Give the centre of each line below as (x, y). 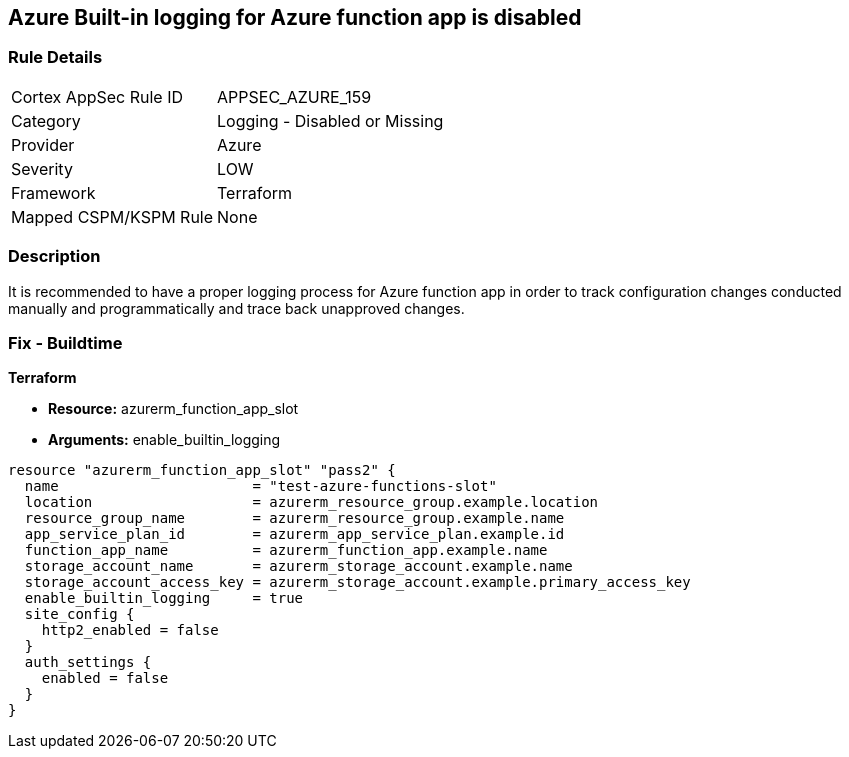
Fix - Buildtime (65, 342)
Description (54, 256)
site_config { (79, 614)
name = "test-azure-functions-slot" (260, 486)
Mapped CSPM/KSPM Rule (112, 216)
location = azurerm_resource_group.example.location (311, 502)
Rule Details (55, 57)
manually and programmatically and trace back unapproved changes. (236, 308)
